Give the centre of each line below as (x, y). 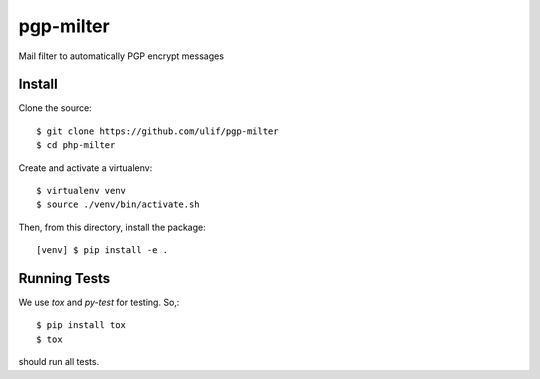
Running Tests (64, 278)
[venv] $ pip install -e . (102, 250)
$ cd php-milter (76, 145)
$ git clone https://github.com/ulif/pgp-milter (157, 131)
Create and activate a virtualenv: (85, 167)
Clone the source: (55, 108)
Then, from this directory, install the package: (112, 227)
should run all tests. (59, 362)
